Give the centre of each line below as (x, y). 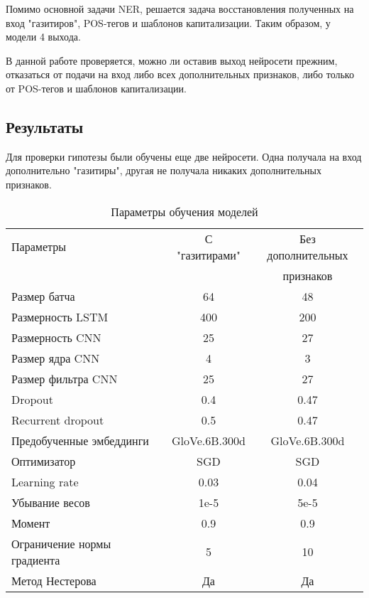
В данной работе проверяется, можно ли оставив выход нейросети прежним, (172, 60)
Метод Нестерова (54, 580)
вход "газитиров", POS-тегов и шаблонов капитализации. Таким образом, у (168, 22)
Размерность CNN (56, 337)
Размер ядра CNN (56, 358)
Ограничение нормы (61, 543)
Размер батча (43, 296)
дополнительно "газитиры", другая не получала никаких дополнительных (164, 170)
